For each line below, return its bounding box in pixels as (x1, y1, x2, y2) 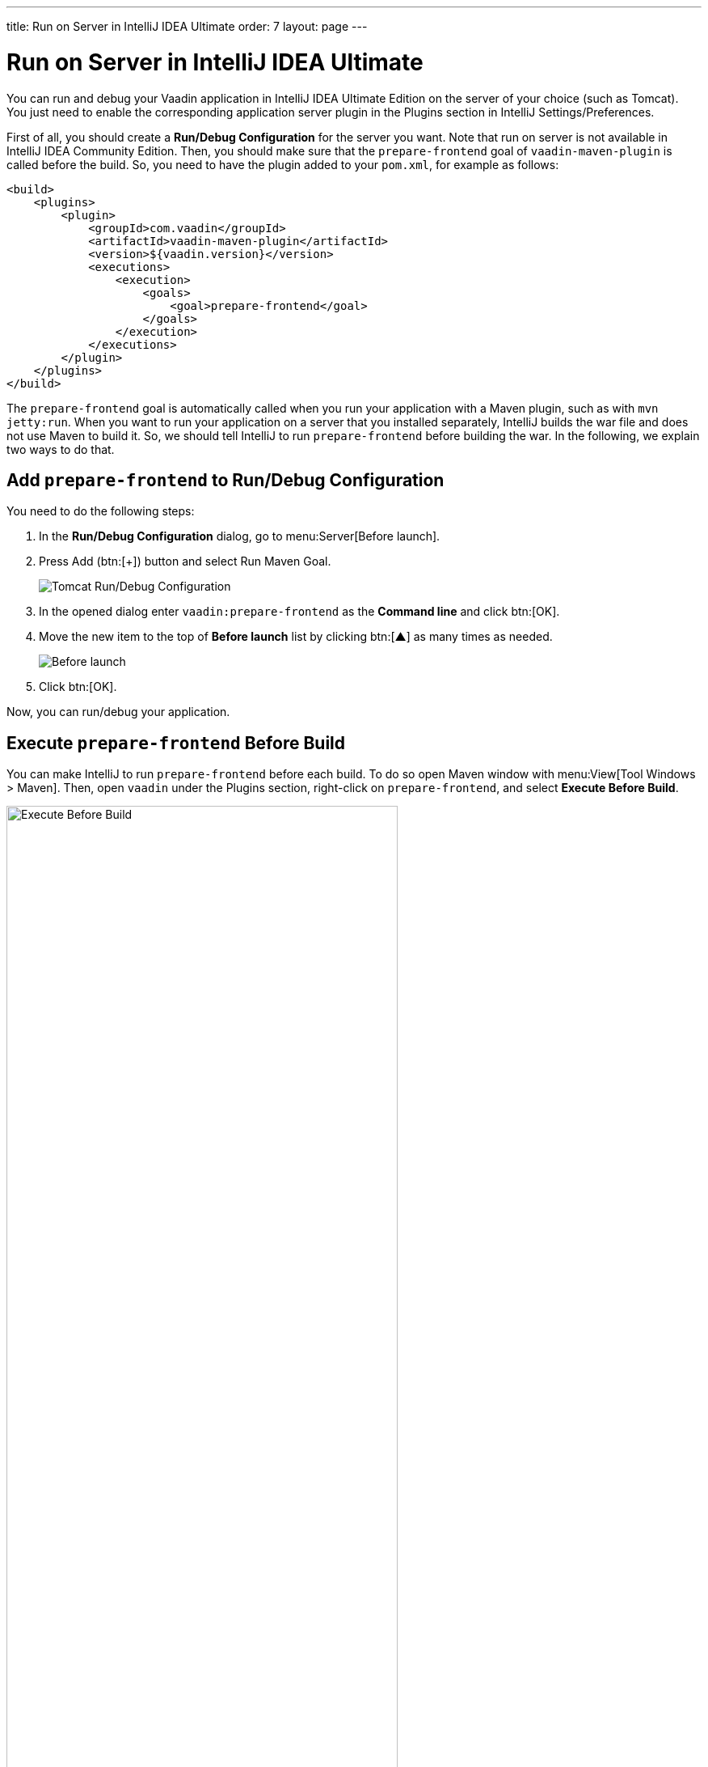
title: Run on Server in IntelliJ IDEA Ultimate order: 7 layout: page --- (6, 19, 368, 33)
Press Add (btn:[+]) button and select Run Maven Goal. (39, 554, 331, 569)
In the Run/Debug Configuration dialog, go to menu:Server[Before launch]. (39, 529, 440, 544)
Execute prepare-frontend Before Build (6, 732, 346, 753)
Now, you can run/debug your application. (6, 705, 230, 719)
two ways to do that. (6, 442, 115, 456)
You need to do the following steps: (6, 504, 195, 519)
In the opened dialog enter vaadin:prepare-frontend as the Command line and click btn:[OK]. (39, 604, 560, 619)
